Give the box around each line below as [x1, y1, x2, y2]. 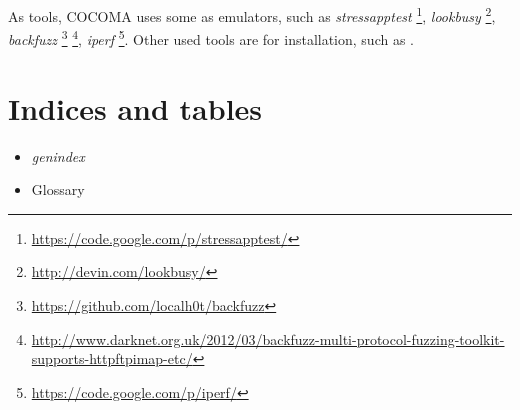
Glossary [31, 179, 85, 200]
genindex [31, 145, 85, 166]
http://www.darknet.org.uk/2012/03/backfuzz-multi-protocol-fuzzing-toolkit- [31, 328, 505, 349]
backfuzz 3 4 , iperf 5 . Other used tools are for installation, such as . [8, 26, 414, 49]
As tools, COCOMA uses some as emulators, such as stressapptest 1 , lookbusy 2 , [8, 3, 496, 26]
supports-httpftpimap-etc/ [31, 348, 193, 369]
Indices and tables [8, 87, 263, 128]
